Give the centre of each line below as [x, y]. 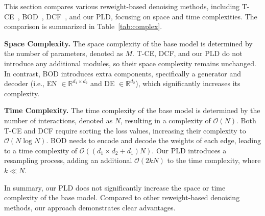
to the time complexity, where [214, 160]
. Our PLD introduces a [189, 150]
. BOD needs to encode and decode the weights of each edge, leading [153, 140]
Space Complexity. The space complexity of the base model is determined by [128, 43]
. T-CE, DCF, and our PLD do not [187, 53]
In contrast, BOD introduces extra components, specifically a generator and [123, 73]
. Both [246, 120]
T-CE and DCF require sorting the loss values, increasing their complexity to [125, 130]
